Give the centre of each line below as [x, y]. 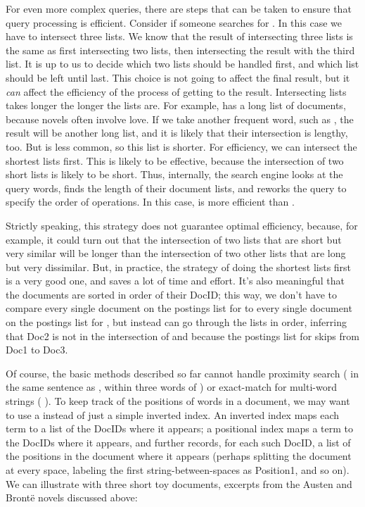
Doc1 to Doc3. [37, 350]
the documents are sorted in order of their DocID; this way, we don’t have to [171, 294]
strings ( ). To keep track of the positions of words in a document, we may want [178, 401]
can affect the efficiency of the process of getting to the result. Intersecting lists [176, 91]
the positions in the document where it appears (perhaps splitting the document [179, 456]
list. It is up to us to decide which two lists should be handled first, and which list [182, 64]
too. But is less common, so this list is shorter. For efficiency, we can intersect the [181, 146]
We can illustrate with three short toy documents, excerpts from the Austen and [179, 483]
